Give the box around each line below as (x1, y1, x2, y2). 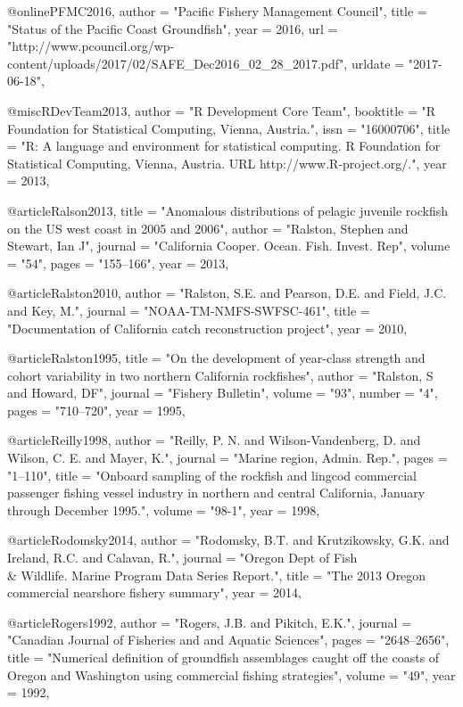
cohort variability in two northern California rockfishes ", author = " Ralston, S (7, 366, 434, 384)
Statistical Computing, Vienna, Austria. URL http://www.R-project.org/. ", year (7, 153, 447, 172)
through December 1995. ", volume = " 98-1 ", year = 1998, (7, 500, 320, 519)
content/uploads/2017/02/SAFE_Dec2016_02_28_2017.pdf (7, 53, 340, 72)
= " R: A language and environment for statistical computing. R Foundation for (7, 136, 441, 155)
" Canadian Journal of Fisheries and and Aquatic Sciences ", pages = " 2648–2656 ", (7, 630, 450, 649)
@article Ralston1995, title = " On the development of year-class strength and (7, 349, 426, 367)
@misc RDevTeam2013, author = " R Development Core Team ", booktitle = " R (7, 101, 435, 119)
